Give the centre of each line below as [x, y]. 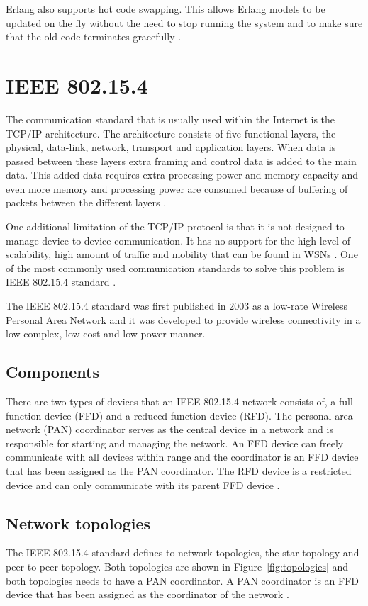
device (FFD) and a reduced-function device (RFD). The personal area [199, 415]
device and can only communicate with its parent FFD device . [143, 484]
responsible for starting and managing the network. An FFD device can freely [175, 443]
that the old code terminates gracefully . [94, 37]
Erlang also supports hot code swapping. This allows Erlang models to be [166, 9]
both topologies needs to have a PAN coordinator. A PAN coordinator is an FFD [183, 580]
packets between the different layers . [86, 202]
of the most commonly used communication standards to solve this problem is [175, 268]
